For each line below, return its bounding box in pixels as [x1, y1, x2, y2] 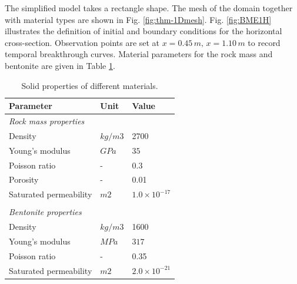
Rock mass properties [9, 115, 85, 127]
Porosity [9, 173, 39, 186]
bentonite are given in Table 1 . [5, 59, 115, 71]
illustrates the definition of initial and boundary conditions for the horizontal [5, 25, 282, 37]
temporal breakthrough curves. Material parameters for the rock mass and [5, 48, 273, 60]
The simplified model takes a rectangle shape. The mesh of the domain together [5, 2, 293, 14]
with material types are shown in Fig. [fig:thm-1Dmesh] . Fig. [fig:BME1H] [5, 13, 272, 25]
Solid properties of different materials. [21, 79, 158, 91]
